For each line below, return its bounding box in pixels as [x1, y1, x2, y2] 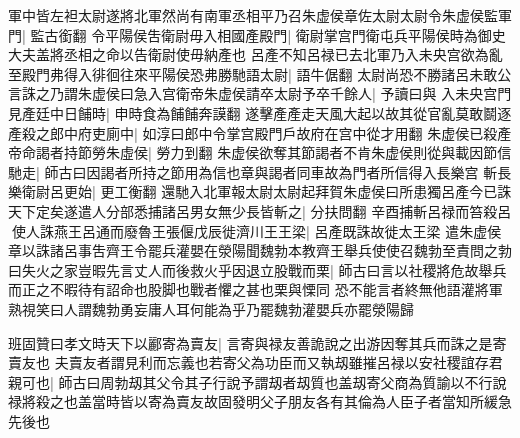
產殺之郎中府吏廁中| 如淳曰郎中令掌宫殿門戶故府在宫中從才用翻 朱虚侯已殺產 [8, 122, 512, 143]
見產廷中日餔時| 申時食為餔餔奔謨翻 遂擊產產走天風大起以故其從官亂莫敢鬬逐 [8, 102, 512, 123]
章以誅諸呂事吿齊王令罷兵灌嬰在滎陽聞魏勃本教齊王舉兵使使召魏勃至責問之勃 [8, 240, 512, 261]
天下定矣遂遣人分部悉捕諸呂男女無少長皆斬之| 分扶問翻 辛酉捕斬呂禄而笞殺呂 [8, 200, 512, 221]
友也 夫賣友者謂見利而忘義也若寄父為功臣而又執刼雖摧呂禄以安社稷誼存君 [21, 352, 503, 373]
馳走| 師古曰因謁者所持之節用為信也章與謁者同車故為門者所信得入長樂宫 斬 [8, 161, 498, 182]
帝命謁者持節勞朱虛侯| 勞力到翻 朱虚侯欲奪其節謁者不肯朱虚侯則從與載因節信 [8, 142, 512, 163]
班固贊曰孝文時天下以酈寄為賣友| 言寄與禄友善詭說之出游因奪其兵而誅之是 [8, 332, 493, 353]
